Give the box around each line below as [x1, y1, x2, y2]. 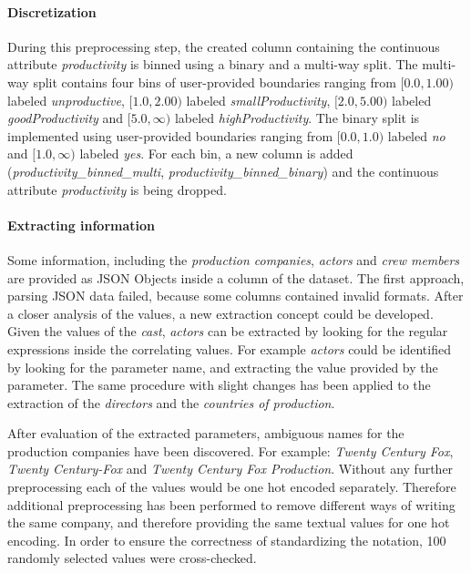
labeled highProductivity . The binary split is [174, 108, 420, 128]
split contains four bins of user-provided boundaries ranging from [33, 72, 396, 91]
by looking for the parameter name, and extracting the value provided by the [7, 357, 438, 376]
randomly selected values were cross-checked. [7, 548, 257, 568]
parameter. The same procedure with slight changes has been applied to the [7, 375, 431, 394]
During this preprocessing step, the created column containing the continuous [7, 36, 440, 56]
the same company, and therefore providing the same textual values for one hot [7, 513, 450, 532]
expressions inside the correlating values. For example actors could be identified [7, 339, 451, 358]
